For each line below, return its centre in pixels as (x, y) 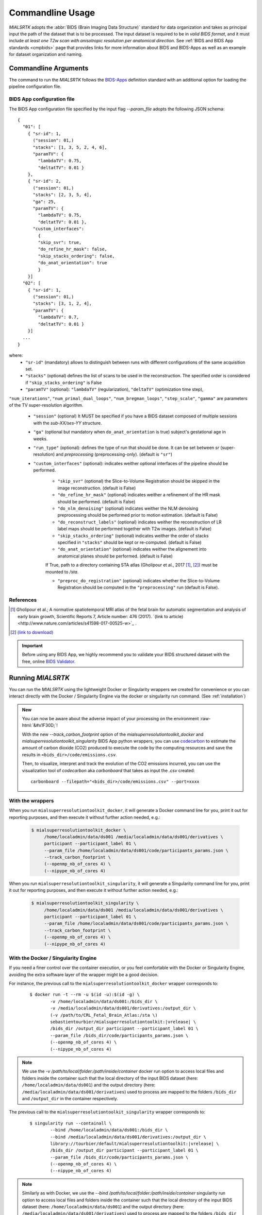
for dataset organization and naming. (46, 54)
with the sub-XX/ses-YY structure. (67, 423)
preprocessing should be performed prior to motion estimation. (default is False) (138, 515)
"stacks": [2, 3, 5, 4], (62, 195)
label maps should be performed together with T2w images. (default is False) (135, 529)
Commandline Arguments (49, 68)
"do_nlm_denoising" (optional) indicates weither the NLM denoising (128, 508)
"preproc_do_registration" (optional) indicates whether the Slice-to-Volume (139, 580)
